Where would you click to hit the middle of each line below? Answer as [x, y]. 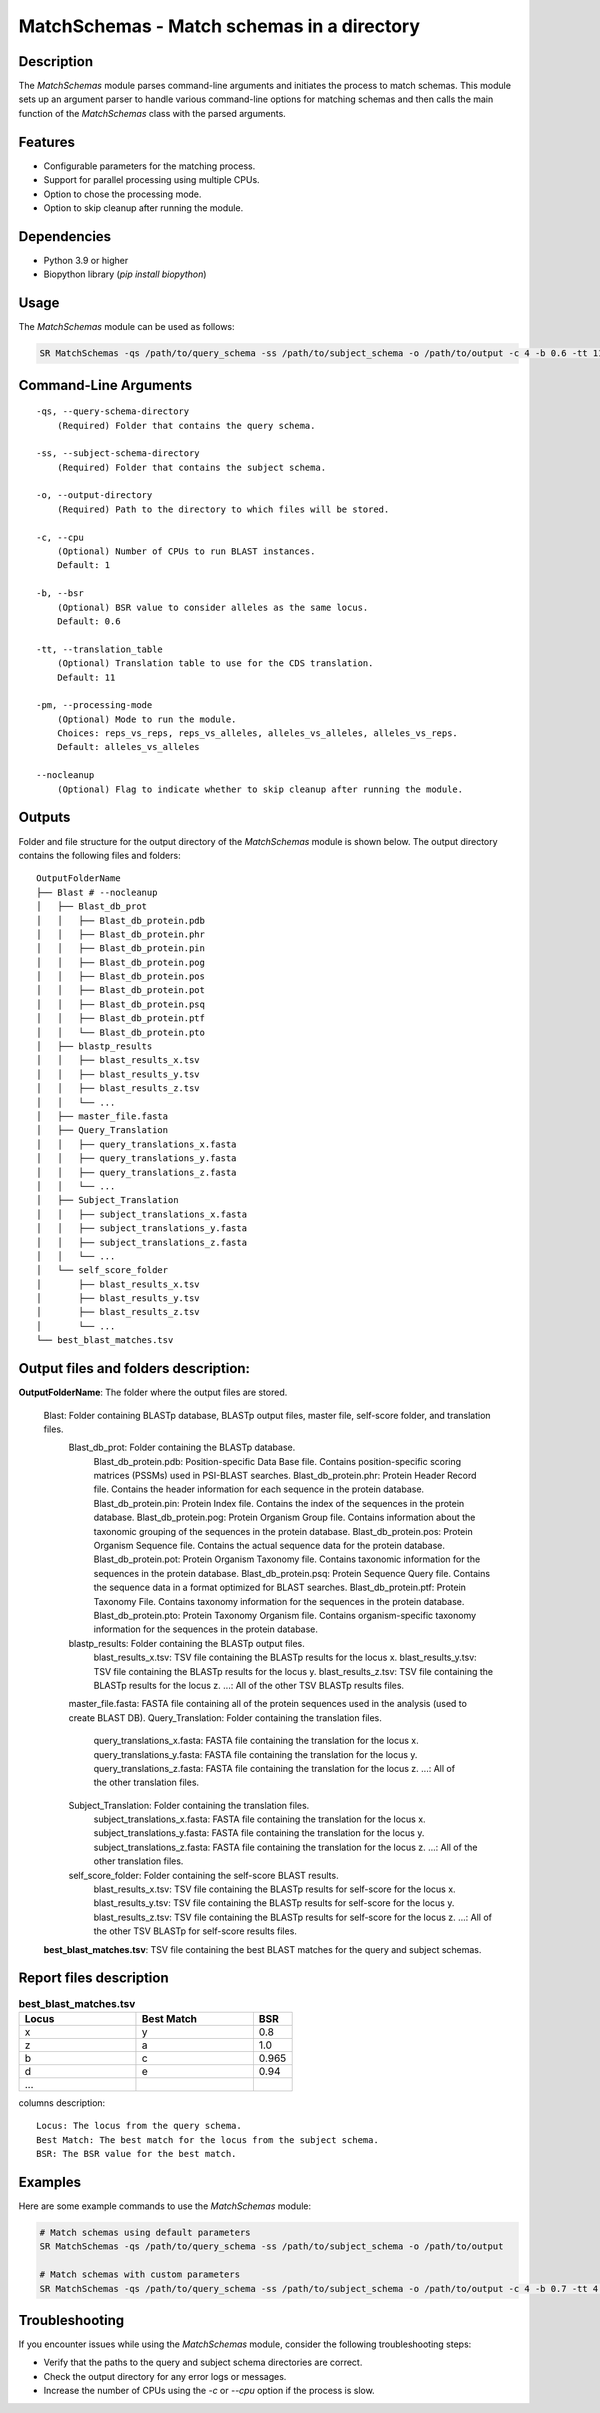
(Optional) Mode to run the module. [146, 719]
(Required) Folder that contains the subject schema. [191, 467]
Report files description [93, 1978]
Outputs [44, 817]
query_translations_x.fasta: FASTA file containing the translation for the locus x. [256, 1741]
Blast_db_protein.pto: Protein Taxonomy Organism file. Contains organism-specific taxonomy [285, 1615]
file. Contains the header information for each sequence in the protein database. [259, 1489]
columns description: [62, 2102]
